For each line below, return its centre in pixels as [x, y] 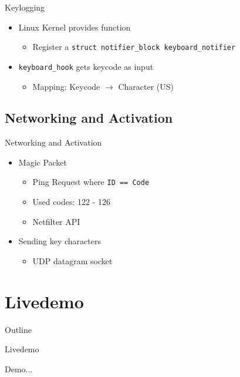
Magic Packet [43, 162]
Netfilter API [56, 221]
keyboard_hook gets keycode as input [86, 66]
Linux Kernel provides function [75, 27]
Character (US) [146, 86]
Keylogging [25, 7]
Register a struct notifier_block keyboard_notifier [134, 47]
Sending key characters [60, 241]
